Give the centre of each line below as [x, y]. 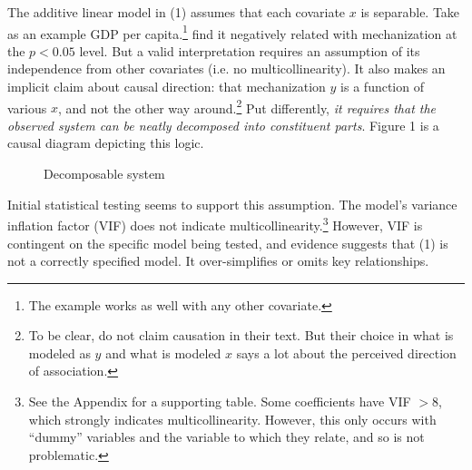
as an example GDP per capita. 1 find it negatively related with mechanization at [232, 32]
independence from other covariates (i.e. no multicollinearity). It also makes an [226, 69]
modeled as [59, 352]
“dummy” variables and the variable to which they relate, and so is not [226, 437]
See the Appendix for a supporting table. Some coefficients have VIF [220, 401]
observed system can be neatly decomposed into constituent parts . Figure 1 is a [223, 125]
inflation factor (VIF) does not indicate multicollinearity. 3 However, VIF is [215, 224]
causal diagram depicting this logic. [106, 143]
